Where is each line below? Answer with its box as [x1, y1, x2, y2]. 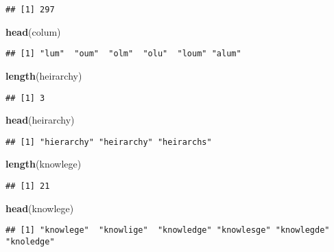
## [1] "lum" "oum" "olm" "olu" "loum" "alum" [5, 49, 241, 59]
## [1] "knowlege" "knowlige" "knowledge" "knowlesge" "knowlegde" [5, 225, 330, 236]
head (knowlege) [5, 201, 74, 215]
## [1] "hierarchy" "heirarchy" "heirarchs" [5, 137, 212, 147]
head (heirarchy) [5, 113, 75, 127]
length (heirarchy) [5, 68, 82, 82]
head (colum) [5, 24, 61, 38]
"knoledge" [5, 236, 55, 247]
